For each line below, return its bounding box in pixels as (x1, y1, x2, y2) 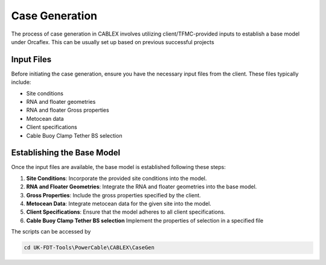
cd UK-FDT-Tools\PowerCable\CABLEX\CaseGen (24, 244, 155, 251)
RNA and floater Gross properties (26, 106, 109, 114)
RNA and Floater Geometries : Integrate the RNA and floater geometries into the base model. (26, 183, 257, 190)
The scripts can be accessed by (11, 228, 91, 235)
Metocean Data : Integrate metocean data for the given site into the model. (26, 200, 211, 208)
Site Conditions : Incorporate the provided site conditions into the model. (26, 174, 207, 182)
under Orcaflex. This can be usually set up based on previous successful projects (11, 38, 214, 45)
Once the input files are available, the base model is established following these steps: (11, 164, 226, 171)
